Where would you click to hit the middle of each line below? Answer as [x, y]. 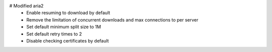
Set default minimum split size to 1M [64, 27]
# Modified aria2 [26, 6]
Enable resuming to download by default [68, 13]
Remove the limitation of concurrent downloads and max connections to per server [112, 19]
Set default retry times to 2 [54, 34]
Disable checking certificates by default [68, 40]
